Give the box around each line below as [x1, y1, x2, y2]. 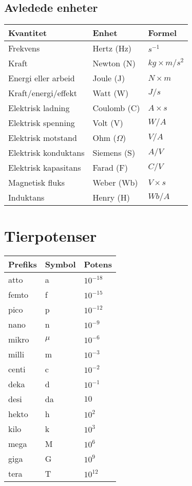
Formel [148, 27, 177, 39]
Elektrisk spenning [8, 117, 75, 129]
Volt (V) [92, 117, 123, 129]
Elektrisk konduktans [8, 147, 85, 159]
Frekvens [8, 42, 40, 55]
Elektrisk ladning [8, 102, 70, 114]
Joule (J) [92, 72, 125, 84]
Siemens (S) [92, 147, 136, 159]
